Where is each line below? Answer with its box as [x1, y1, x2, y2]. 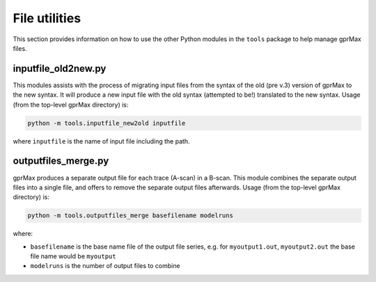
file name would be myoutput [30, 252, 116, 260]
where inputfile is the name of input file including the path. [13, 136, 191, 146]
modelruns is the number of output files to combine [30, 262, 180, 270]
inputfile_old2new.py [13, 63, 107, 75]
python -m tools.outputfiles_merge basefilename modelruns [27, 212, 233, 219]
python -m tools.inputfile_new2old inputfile [27, 119, 186, 127]
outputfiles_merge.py [13, 155, 109, 167]
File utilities [13, 10, 81, 26]
